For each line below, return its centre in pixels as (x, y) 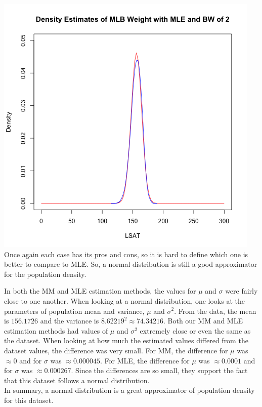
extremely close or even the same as (195, 330)
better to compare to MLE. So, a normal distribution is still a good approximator (131, 264)
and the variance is (70, 321)
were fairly (242, 291)
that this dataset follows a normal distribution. (77, 380)
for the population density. (45, 274)
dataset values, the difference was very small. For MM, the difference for (116, 350)
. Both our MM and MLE (203, 321)
